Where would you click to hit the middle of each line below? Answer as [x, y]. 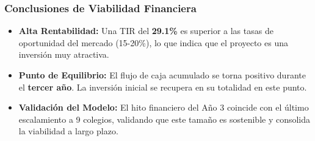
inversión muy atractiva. [64, 54]
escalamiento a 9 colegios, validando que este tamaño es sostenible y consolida [165, 119]
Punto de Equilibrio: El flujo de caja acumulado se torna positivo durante [162, 75]
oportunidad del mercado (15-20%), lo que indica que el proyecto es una [153, 42]
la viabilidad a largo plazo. [68, 131]
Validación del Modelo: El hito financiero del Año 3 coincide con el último [164, 107]
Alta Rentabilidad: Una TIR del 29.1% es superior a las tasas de [146, 31]
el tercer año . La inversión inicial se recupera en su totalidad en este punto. [163, 87]
